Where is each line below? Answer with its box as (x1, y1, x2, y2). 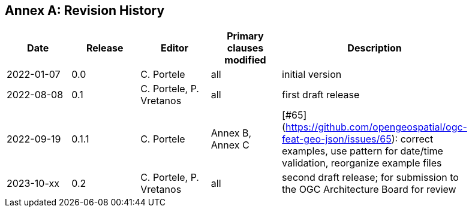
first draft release (282, 89, 360, 101)
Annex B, (211, 127, 252, 140)
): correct (391, 133, 434, 146)
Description (347, 42, 402, 54)
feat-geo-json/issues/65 (282, 133, 392, 146)
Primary (227, 30, 264, 43)
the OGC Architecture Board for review (282, 183, 456, 196)
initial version (282, 68, 342, 81)
